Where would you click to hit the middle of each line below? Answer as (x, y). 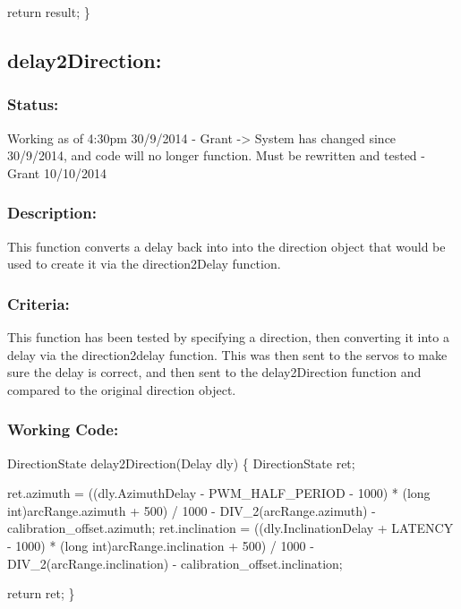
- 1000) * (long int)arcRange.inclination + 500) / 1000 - (161, 545)
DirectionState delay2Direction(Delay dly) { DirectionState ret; (181, 463)
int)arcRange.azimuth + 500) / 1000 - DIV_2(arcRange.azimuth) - (192, 510)
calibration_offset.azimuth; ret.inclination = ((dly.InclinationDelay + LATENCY (230, 528)
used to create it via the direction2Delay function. (144, 264)
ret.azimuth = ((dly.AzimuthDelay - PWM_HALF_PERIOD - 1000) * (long (219, 493)
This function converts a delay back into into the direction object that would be (226, 246)
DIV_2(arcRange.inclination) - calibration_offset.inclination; (175, 563)
